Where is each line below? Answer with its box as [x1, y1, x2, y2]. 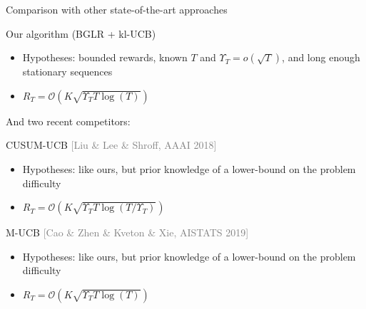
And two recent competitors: [6, 113, 131, 128]
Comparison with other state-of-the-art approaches [6, 2, 228, 16]
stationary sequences [22, 64, 113, 79]
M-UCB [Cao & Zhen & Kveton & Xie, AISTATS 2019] [6, 225, 249, 240]
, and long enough [282, 50, 360, 65]
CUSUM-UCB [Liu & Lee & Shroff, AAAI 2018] [6, 137, 217, 152]
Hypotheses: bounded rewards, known [22, 50, 188, 65]
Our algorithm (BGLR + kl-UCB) [6, 26, 156, 41]
